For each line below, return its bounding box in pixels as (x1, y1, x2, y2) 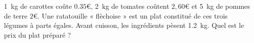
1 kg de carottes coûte (4, 1, 72, 11)
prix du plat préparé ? (4, 29, 71, 40)
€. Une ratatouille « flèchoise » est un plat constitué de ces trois (33, 10, 228, 21)
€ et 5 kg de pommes (185, 1, 251, 11)
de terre (4, 10, 28, 21)
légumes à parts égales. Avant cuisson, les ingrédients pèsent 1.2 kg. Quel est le (4, 20, 244, 30)
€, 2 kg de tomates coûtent (86, 1, 169, 11)
